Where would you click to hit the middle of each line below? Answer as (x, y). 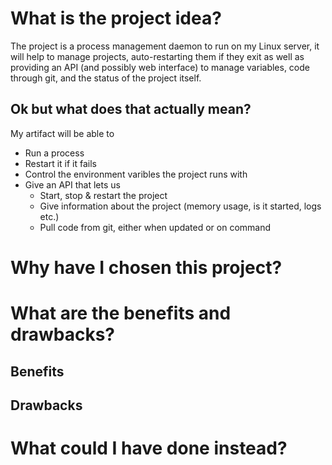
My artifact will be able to (62, 133)
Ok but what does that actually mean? (131, 109)
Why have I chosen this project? (146, 267)
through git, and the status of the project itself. (106, 78)
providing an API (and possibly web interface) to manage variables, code (160, 67)
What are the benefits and (121, 313)
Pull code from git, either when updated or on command (155, 227)
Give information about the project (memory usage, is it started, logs (180, 206)
